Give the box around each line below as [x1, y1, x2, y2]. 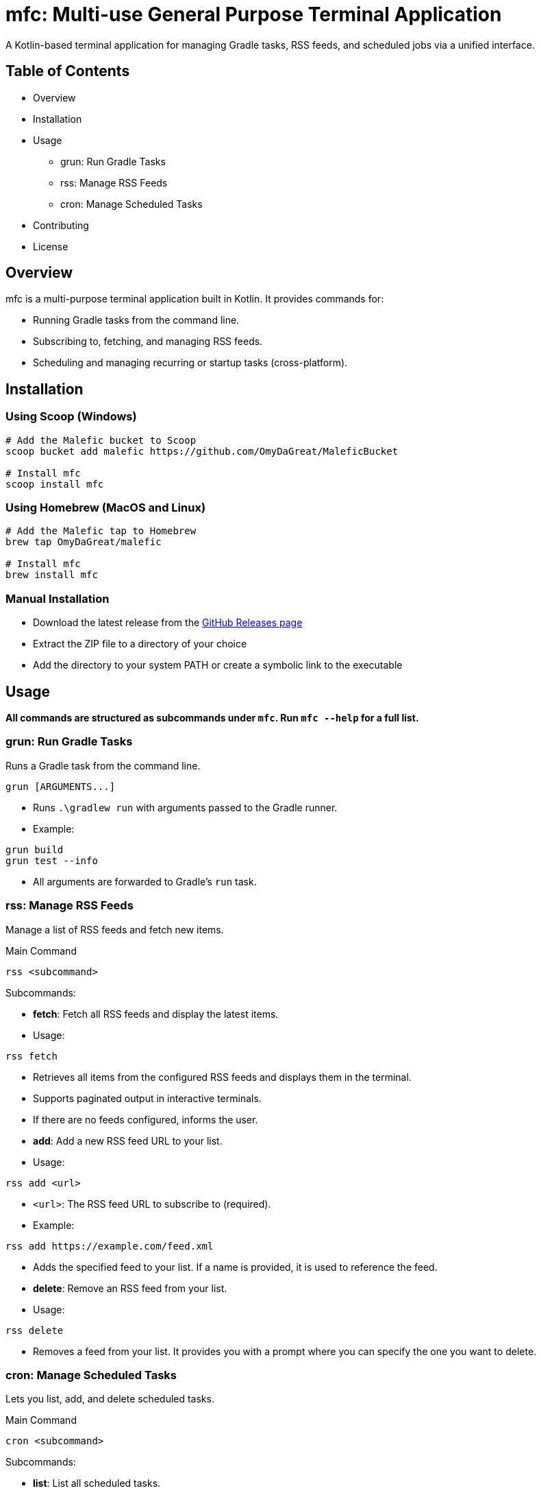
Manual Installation [5, 591, 110, 606]
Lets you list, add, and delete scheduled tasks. [5, 1393, 214, 1405]
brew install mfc [5, 569, 98, 581]
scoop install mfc [5, 478, 104, 490]
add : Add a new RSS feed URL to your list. [33, 1134, 223, 1147]
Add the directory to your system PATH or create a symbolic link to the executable [33, 659, 403, 671]
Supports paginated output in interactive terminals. [33, 1092, 262, 1104]
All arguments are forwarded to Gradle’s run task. [33, 875, 257, 887]
